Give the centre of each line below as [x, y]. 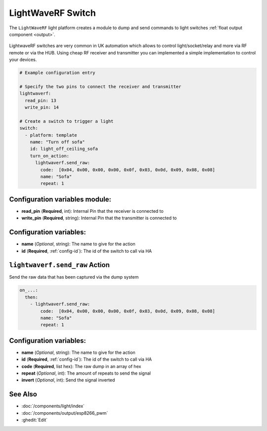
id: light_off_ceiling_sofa [64, 149]
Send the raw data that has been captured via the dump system [74, 277]
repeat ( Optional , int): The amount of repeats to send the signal [86, 373]
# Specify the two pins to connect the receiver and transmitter [100, 86]
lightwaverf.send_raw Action [59, 265]
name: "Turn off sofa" [57, 142]
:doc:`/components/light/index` [53, 406]
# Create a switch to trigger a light [67, 121]
